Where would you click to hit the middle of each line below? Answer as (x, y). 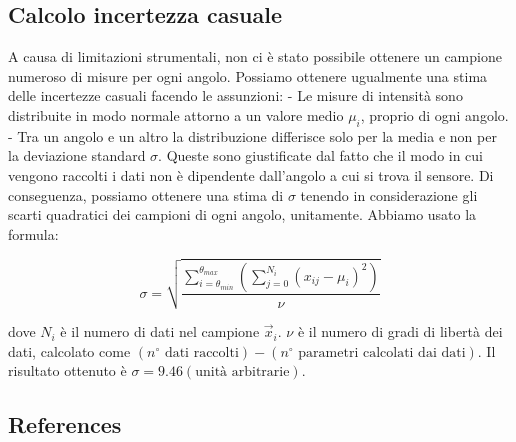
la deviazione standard (77, 155)
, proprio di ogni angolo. (434, 114)
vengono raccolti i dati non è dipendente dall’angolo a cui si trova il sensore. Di (251, 174)
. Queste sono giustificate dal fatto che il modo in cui (321, 155)
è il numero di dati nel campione (160, 331)
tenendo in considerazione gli (389, 194)
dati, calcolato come (69, 350)
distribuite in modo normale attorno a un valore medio (176, 114)
